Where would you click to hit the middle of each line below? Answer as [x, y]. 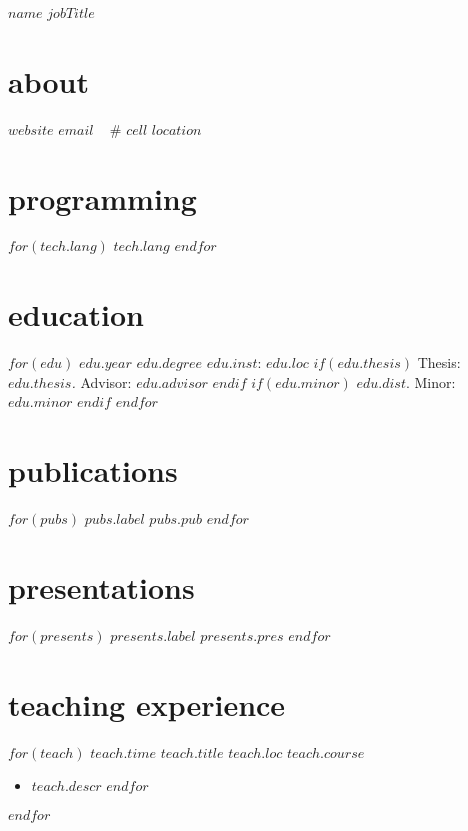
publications [93, 470]
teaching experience [147, 703]
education [76, 314]
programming [102, 197]
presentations [101, 586]
